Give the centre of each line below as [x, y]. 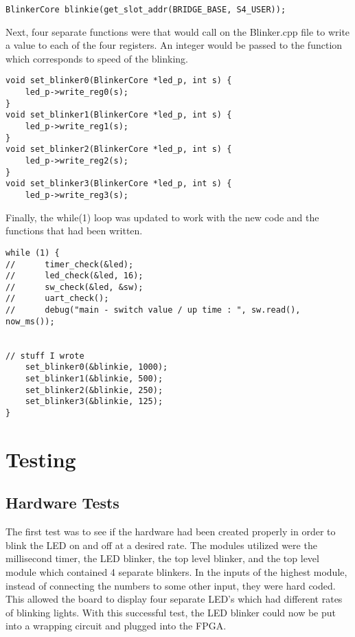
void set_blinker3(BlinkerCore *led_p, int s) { [119, 184]
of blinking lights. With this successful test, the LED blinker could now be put [171, 612]
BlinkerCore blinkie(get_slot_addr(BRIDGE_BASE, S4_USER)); [146, 10]
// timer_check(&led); [70, 264]
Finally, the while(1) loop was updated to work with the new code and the [162, 217]
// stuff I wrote [45, 356]
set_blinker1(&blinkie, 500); [94, 379]
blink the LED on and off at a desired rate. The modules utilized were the [161, 545]
